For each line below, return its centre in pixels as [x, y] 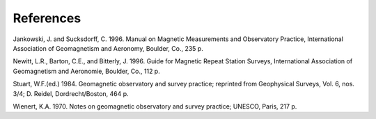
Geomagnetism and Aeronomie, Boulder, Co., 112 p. [86, 71]
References [47, 18]
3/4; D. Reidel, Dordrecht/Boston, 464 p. [71, 93]
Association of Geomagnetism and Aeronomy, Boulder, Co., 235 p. [108, 48]
